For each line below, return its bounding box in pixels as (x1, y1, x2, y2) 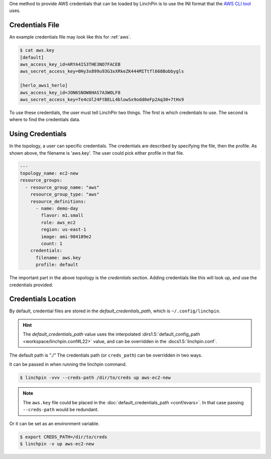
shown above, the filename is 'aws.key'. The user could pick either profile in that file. (9, 150, 184, 156)
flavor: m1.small (41, 212, 84, 218)
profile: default (36, 262, 79, 268)
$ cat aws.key (20, 48, 55, 53)
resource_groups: (20, 177, 63, 183)
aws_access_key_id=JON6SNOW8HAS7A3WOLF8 (20, 89, 120, 95)
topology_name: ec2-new (20, 171, 79, 176)
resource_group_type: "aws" (30, 191, 100, 197)
